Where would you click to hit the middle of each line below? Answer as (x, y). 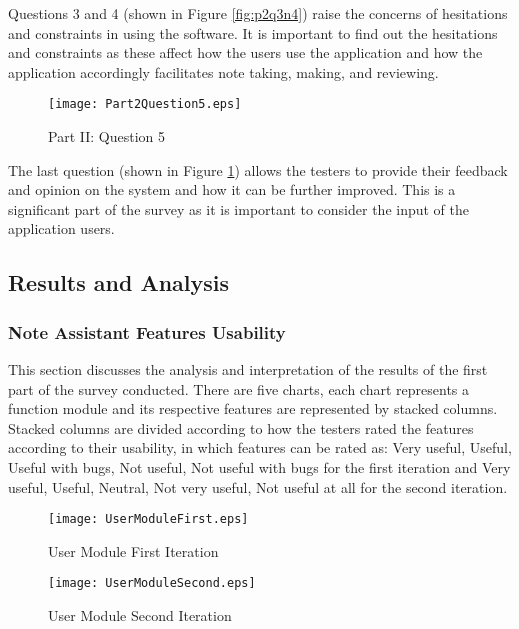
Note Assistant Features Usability (147, 331)
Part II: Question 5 (106, 136)
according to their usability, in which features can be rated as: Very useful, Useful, (260, 447)
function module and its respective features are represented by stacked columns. (253, 408)
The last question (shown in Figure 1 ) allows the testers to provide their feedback (258, 169)
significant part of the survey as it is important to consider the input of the (239, 208)
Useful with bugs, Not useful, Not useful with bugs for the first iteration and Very (259, 466)
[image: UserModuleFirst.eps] (148, 519)
